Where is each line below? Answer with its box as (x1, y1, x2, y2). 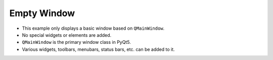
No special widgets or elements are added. (22, 32, 112, 38)
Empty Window (9, 8, 75, 19)
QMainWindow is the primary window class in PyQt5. (22, 39, 131, 45)
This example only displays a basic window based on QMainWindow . (22, 25, 165, 31)
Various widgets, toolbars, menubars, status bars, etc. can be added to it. (22, 46, 175, 52)
